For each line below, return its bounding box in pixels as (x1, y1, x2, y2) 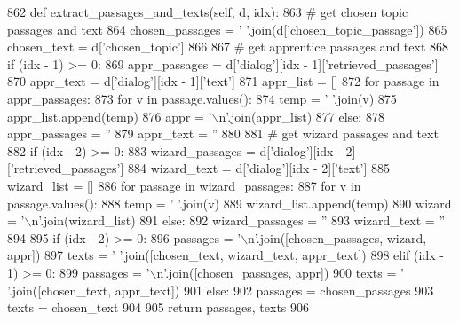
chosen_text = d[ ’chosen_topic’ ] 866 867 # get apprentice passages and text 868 (7, 37, 449, 56)
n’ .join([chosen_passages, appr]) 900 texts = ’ (156, 263, 404, 281)
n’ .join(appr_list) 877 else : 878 (218, 106, 384, 125)
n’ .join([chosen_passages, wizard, (248, 228, 427, 247)
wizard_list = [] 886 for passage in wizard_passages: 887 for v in (7, 176, 361, 194)
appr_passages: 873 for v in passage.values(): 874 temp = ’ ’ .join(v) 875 (7, 89, 397, 107)
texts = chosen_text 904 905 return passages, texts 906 (7, 298, 310, 317)
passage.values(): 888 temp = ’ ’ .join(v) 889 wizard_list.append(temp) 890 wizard (7, 193, 452, 212)
